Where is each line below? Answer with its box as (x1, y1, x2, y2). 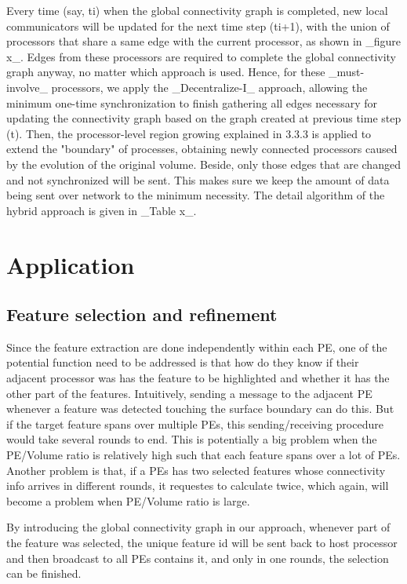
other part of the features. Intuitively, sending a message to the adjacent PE (6, 385, 372, 401)
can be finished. (6, 565, 82, 582)
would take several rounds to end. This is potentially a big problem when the (6, 431, 377, 447)
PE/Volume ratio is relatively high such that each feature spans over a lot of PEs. (6, 447, 401, 463)
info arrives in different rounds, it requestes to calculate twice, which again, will (6, 477, 389, 494)
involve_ (6, 78, 48, 95)
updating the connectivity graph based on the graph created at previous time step (6, 110, 402, 126)
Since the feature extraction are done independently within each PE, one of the (6, 338, 387, 355)
